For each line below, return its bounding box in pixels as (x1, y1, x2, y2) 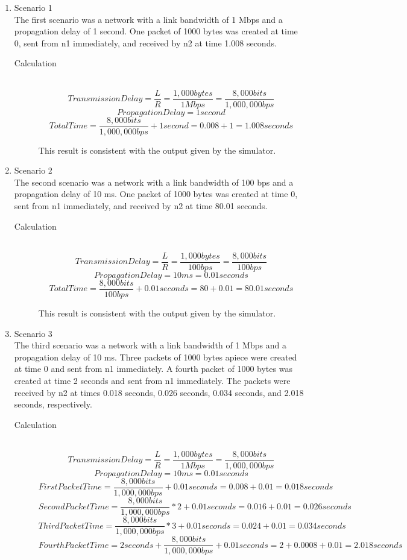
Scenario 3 (14, 327, 52, 339)
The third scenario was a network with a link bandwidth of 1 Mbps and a (14, 339, 286, 351)
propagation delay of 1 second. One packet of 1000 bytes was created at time (14, 25, 298, 37)
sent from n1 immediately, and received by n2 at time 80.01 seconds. (14, 200, 268, 212)
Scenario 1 (14, 1, 52, 13)
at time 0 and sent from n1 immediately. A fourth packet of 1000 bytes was (14, 362, 292, 375)
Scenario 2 (14, 164, 52, 177)
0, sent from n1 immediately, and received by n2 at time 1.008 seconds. (14, 36, 277, 49)
